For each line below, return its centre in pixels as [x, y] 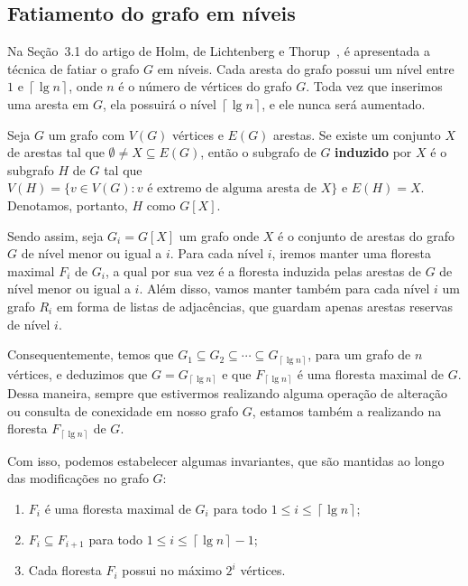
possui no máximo [172, 570]
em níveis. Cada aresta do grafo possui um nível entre [306, 68]
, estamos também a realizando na [347, 410]
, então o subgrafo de [258, 152]
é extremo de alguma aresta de [232, 189]
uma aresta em [48, 103]
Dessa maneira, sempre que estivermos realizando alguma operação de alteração [228, 393]
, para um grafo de [359, 354]
